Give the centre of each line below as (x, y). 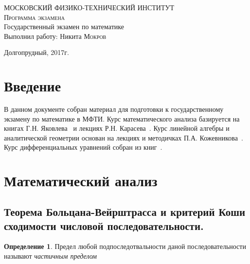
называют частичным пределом (51, 255)
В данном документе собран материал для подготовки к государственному (114, 109)
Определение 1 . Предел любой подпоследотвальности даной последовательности (125, 246)
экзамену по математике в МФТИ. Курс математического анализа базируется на (122, 118)
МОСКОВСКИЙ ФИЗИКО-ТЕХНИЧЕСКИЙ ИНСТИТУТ (89, 7)
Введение (33, 86)
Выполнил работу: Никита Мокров (55, 36)
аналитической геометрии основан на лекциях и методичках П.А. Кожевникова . (124, 137)
